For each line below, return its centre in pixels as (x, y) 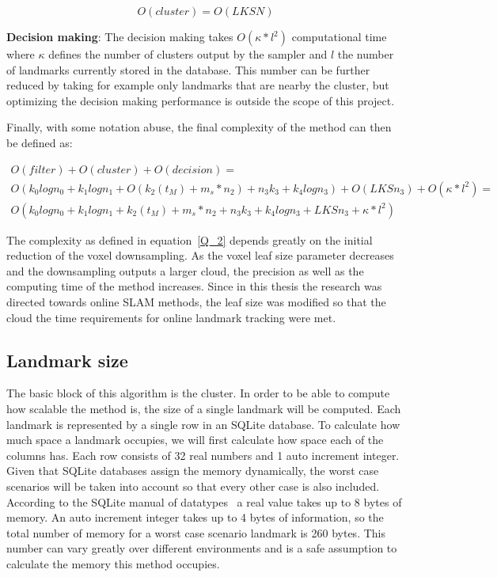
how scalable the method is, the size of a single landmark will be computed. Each (204, 409)
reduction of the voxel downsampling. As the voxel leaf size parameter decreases (200, 255)
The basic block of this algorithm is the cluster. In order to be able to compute (198, 393)
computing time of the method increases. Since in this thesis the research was (194, 286)
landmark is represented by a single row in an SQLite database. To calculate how (203, 424)
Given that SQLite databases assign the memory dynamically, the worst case (193, 471)
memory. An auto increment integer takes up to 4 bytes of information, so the (195, 517)
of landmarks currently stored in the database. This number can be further (188, 69)
